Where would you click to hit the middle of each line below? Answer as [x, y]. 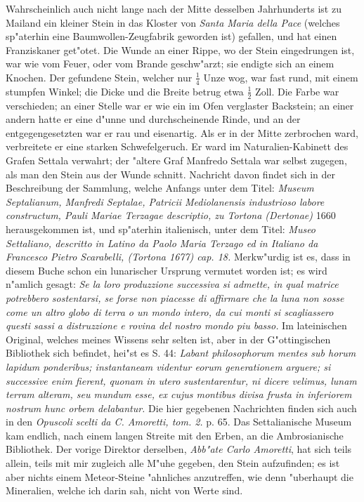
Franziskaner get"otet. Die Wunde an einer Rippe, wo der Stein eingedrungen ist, [180, 49]
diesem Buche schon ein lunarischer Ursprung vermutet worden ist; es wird [167, 270]
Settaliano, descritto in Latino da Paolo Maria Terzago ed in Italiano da [162, 243]
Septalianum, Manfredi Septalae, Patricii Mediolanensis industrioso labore [165, 201]
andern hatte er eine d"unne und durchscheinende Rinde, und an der [153, 119]
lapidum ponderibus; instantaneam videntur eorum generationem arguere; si [168, 366]
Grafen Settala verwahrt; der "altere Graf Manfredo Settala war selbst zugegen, [176, 160]
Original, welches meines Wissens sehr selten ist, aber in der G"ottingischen [168, 339]
